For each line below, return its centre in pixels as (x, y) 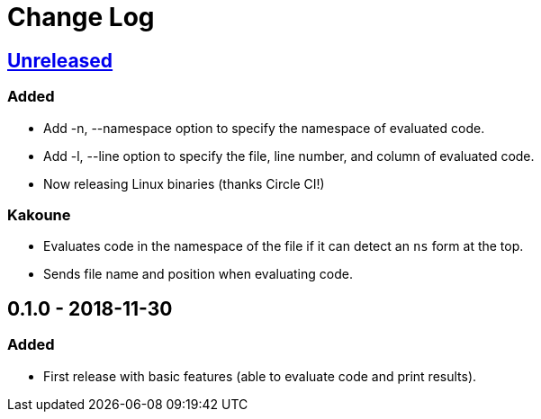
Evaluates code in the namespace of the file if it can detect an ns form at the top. (284, 246)
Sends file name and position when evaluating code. (198, 274)
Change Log (81, 17)
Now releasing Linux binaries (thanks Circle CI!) (184, 183)
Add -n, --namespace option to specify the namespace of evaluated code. (264, 128)
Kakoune (39, 214)
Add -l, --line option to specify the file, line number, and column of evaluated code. (289, 156)
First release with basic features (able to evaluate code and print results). (260, 376)
